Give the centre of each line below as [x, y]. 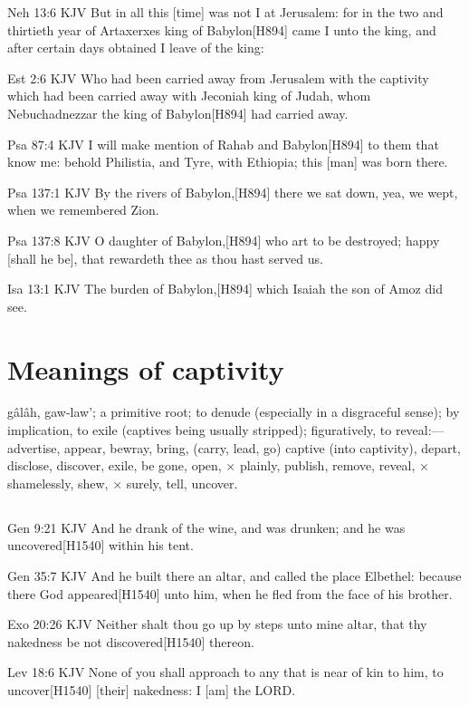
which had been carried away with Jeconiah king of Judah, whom [189, 96]
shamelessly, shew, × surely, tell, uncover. [123, 483]
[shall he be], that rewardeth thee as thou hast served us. [165, 258]
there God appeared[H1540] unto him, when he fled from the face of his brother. [230, 593]
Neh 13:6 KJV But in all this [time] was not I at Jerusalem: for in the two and [225, 12]
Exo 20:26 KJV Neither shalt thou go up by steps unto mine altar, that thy [217, 624]
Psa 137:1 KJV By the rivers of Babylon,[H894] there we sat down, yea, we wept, [233, 192]
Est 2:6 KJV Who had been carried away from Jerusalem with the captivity [218, 77]
